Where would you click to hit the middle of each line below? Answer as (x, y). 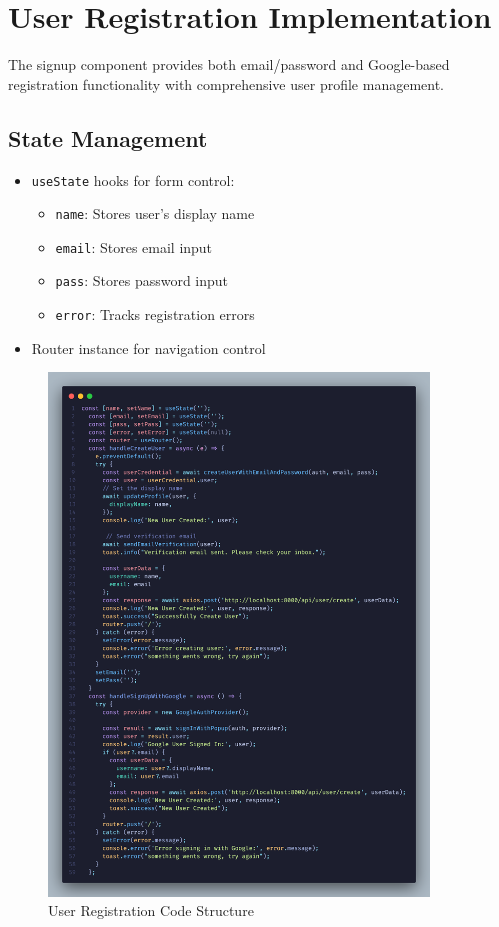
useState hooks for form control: (133, 179)
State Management (108, 137)
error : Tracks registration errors (155, 314)
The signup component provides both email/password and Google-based (229, 64)
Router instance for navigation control (148, 347)
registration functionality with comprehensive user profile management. (226, 83)
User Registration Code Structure (151, 910)
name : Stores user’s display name (155, 213)
